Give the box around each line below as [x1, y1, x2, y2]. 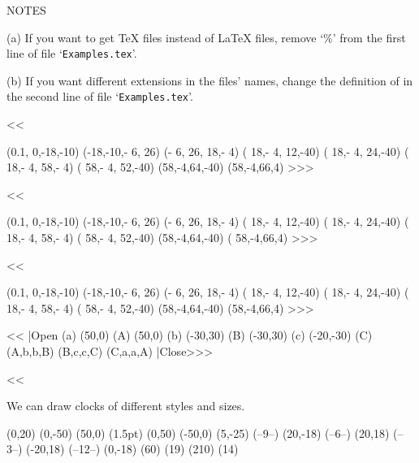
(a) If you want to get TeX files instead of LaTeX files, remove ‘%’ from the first [6, 28, 406, 45]
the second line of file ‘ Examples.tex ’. [6, 88, 193, 105]
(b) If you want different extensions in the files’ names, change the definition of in [6, 71, 413, 89]
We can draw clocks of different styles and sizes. [6, 397, 245, 414]
